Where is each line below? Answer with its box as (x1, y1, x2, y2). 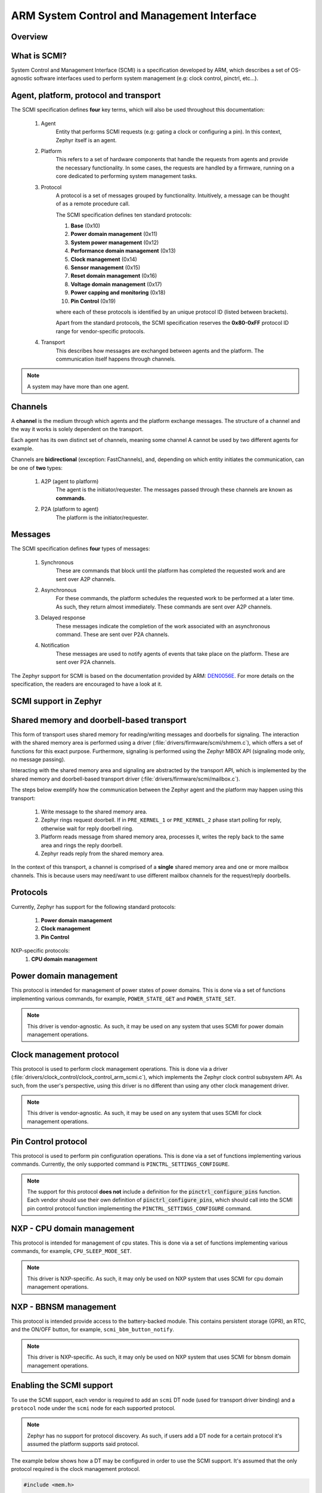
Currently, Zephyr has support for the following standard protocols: (11, 903, 176, 910)
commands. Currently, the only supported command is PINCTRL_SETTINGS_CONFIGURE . (11, 1160, 230, 1168)
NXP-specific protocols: (11, 947, 70, 954)
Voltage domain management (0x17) (70, 281, 162, 288)
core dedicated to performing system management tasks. (55, 173, 197, 180)
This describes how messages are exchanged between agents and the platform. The (55, 347, 264, 354)
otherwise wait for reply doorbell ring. (41, 825, 134, 832)
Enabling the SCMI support (11, 1380, 113, 1391)
